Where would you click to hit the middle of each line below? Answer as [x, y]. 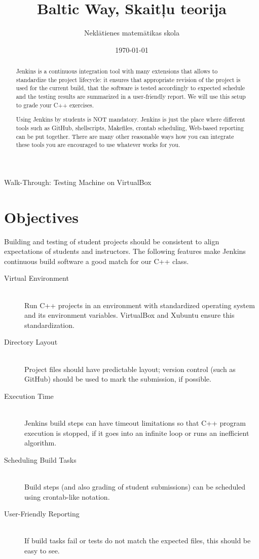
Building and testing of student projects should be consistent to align [112, 241]
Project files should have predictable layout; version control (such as [130, 369]
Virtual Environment [36, 278]
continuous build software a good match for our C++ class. [97, 261]
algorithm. [41, 443]
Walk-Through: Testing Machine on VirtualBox [78, 182]
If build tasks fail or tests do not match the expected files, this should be [138, 541]
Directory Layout [31, 342]
